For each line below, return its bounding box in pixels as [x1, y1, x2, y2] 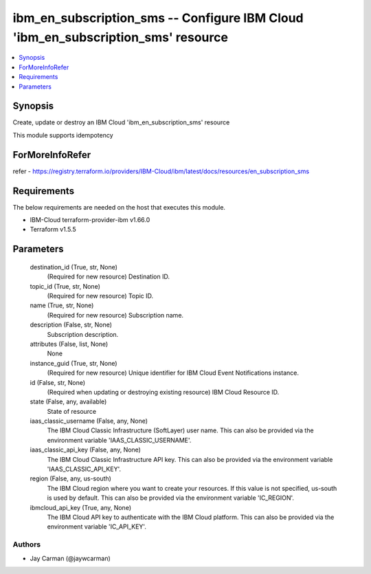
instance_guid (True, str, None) [30, 359, 117, 367]
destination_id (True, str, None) [30, 263, 118, 271]
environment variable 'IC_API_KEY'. [47, 522, 147, 531]
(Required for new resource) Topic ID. [47, 291, 154, 300]
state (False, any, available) [30, 397, 107, 406]
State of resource [47, 407, 97, 415]
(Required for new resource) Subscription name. [47, 311, 184, 319]
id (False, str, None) [30, 378, 86, 386]
